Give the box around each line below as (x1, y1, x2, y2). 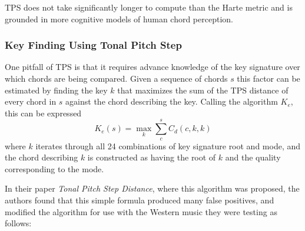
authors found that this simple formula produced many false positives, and (5, 193, 274, 206)
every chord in (5, 95, 57, 108)
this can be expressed (5, 106, 82, 119)
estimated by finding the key (5, 83, 108, 96)
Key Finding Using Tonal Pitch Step (5, 38, 182, 52)
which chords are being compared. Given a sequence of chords (5, 72, 228, 84)
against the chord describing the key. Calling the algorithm (65, 95, 278, 108)
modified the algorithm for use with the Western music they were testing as (5, 205, 277, 217)
